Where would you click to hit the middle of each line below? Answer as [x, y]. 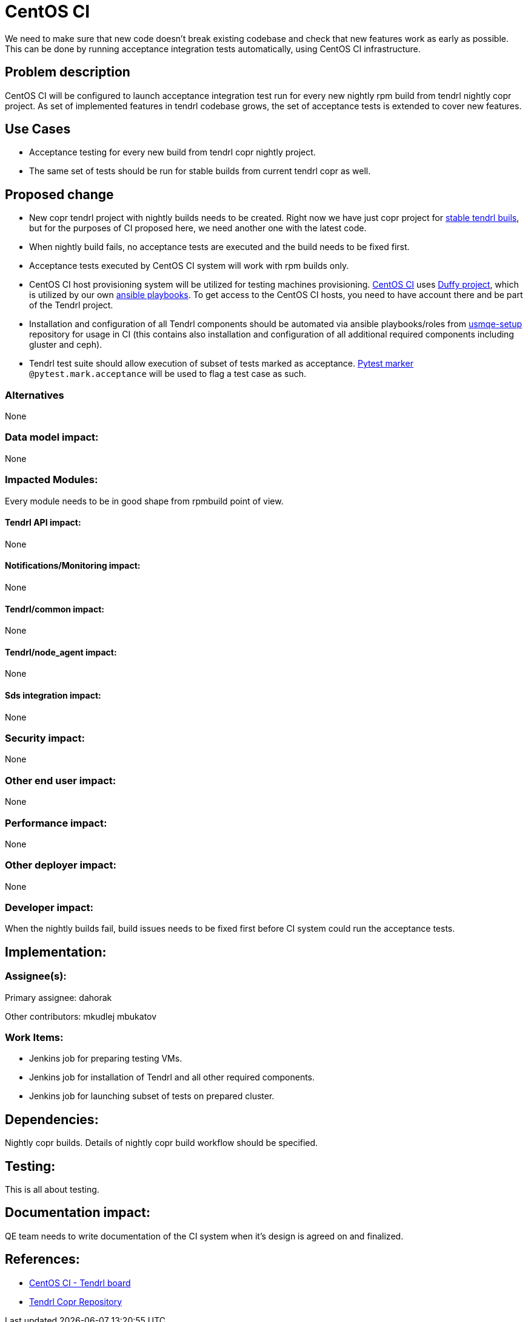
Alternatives [35, 395]
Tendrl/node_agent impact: [61, 652]
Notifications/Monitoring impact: [73, 566]
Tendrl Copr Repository [76, 1301]
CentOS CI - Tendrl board [80, 1283]
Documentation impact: [78, 1213]
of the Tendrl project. [71, 305]
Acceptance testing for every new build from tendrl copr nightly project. [172, 152]
